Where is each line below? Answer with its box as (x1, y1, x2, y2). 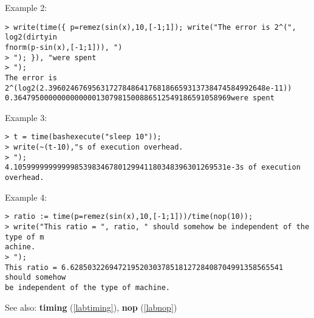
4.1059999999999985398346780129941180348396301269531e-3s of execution (5, 163, 301, 172)
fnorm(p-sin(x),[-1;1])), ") (5, 43, 123, 52)
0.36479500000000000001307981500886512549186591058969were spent (5, 94, 275, 103)
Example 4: (5, 190, 47, 203)
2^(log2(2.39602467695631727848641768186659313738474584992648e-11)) (5, 83, 292, 92)
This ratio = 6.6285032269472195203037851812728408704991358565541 (5, 263, 284, 272)
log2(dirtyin (5, 33, 57, 42)
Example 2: (5, 1, 47, 13)
